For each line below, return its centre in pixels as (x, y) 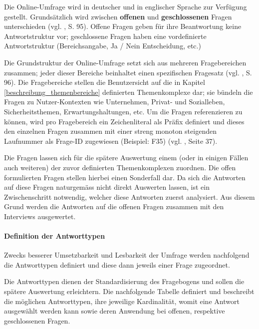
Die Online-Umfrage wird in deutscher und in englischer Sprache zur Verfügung (126, 6)
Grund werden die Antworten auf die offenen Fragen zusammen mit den (114, 206)
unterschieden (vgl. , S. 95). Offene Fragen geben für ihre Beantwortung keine (123, 26)
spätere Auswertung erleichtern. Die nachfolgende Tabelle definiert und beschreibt (129, 291)
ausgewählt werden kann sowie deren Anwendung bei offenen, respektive (115, 311)
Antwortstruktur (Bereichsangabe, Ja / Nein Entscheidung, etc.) (103, 46)
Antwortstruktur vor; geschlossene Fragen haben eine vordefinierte (105, 36)
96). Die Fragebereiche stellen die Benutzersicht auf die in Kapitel (105, 82)
